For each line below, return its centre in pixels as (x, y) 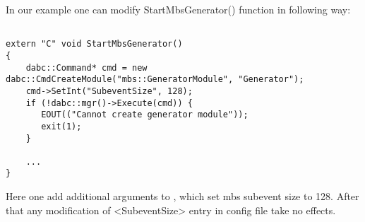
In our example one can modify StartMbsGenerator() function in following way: (178, 9)
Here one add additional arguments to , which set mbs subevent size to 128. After (182, 196)
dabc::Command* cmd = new (86, 68)
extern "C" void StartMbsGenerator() (94, 44)
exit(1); (61, 126)
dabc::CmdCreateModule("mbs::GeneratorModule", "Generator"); (155, 80)
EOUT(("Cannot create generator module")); (145, 115)
